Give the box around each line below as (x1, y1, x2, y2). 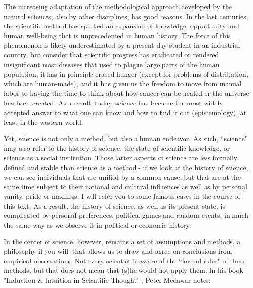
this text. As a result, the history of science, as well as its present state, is (4, 200, 225, 210)
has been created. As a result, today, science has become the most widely (4, 97, 223, 107)
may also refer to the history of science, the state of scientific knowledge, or (4, 143, 230, 153)
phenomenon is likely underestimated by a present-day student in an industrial (4, 40, 240, 50)
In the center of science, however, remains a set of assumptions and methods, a (4, 236, 241, 246)
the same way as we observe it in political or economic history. (4, 220, 191, 230)
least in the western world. (4, 117, 83, 127)
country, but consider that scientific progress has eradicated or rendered (4, 49, 219, 59)
